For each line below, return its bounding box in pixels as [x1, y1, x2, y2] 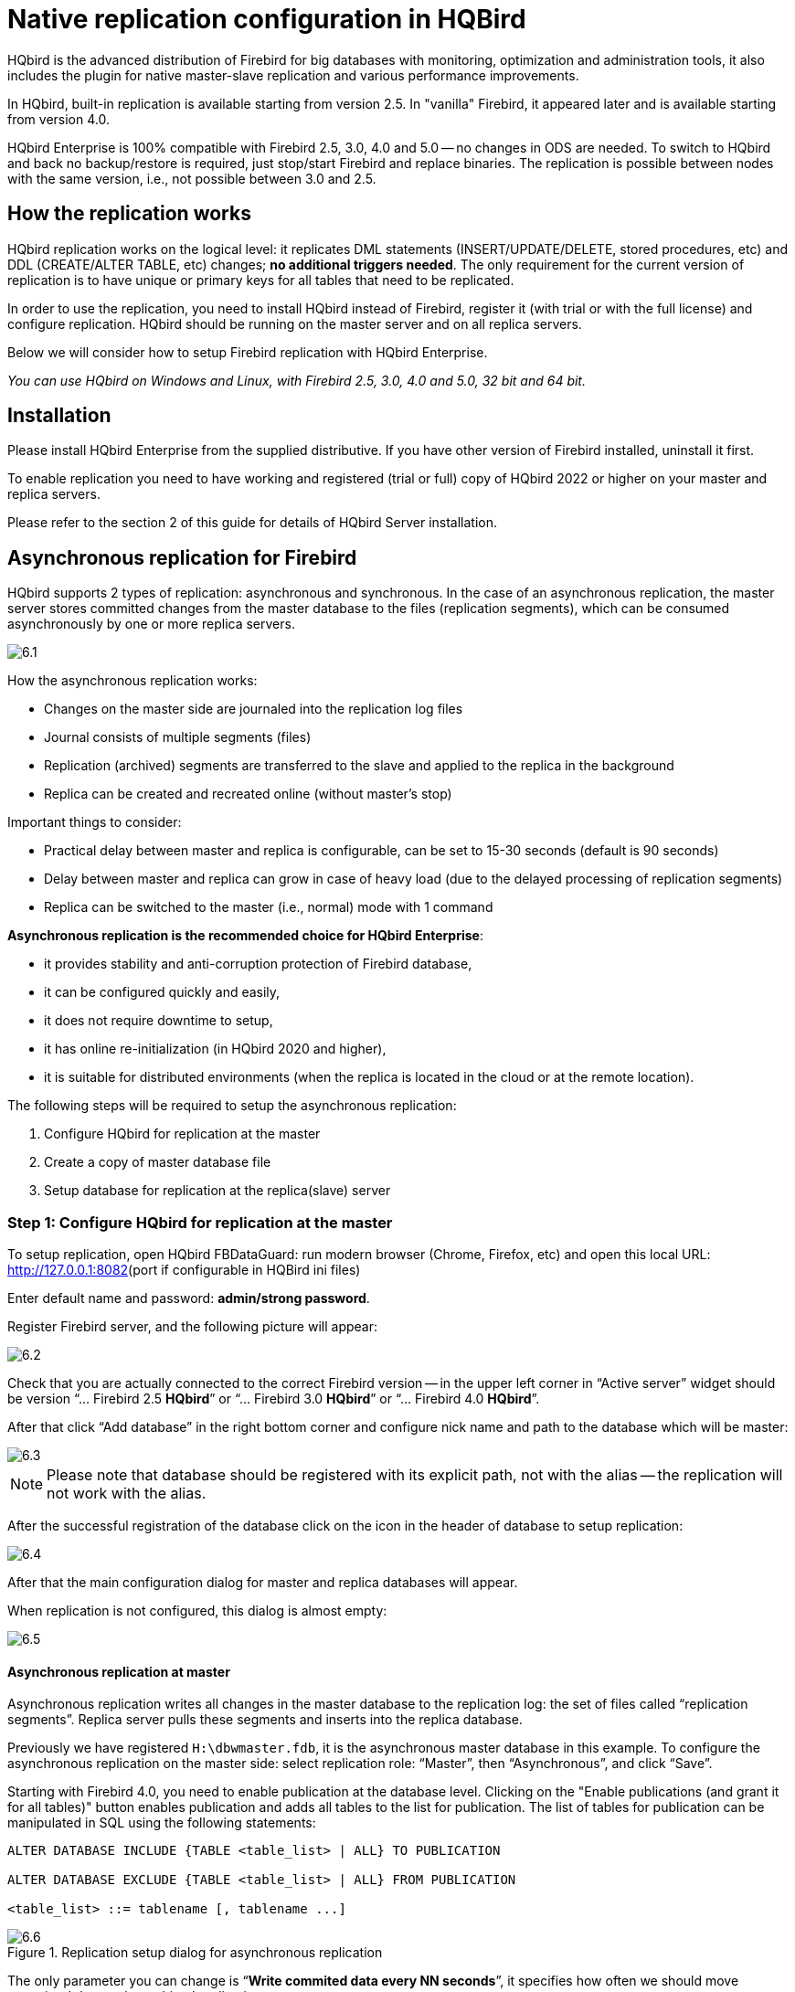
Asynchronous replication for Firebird [7, 546, 357, 569]
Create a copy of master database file [44, 1154, 271, 1171]
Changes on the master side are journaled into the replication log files [44, 701, 463, 717]
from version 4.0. [7, 111, 110, 127]
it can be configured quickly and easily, [44, 984, 281, 1001]
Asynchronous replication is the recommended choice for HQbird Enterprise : [7, 927, 483, 944]
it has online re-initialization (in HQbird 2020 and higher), [44, 1041, 387, 1057]
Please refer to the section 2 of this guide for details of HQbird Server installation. [7, 514, 498, 531]
